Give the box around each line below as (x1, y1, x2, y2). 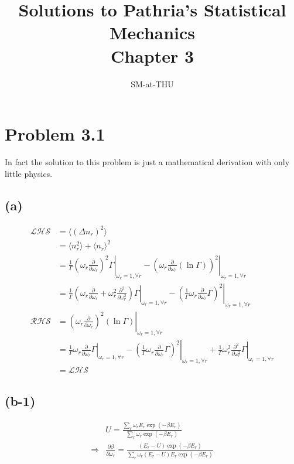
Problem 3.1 (5, 122, 105, 146)
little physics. (5, 167, 53, 179)
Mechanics (109, 21, 196, 45)
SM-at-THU (131, 77, 174, 90)
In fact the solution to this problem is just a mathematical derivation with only (5, 156, 290, 168)
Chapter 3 (110, 43, 194, 67)
